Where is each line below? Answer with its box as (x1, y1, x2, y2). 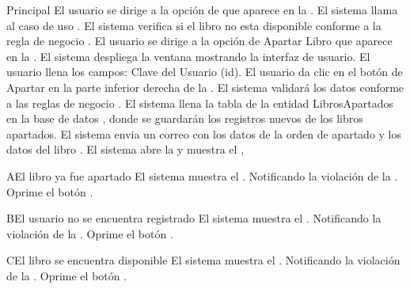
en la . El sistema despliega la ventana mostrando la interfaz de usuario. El (6, 48, 370, 64)
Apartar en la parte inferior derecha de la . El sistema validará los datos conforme (6, 78, 404, 95)
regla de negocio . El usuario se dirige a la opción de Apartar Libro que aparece (6, 32, 393, 49)
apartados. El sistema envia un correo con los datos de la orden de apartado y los (6, 125, 401, 142)
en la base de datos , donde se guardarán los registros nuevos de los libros (6, 110, 363, 127)
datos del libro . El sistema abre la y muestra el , (6, 141, 245, 158)
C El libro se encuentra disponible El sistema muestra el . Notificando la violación (6, 252, 401, 268)
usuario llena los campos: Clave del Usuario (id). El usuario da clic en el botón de (6, 63, 403, 80)
